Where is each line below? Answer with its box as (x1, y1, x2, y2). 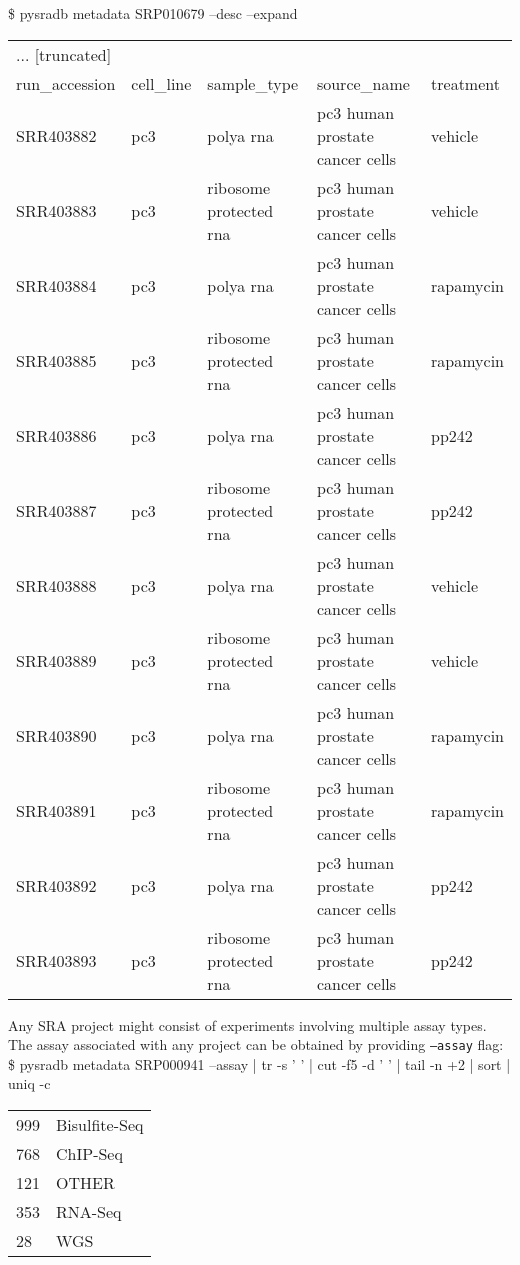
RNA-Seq (56, 1200, 122, 1224)
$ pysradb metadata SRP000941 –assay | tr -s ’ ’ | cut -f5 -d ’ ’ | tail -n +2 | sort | (8, 1053, 511, 1074)
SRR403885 (16, 348, 97, 372)
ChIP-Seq (56, 1142, 123, 1166)
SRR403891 (16, 798, 97, 822)
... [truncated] (16, 42, 112, 66)
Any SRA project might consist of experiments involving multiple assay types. (8, 1014, 487, 1035)
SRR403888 (16, 573, 97, 597)
